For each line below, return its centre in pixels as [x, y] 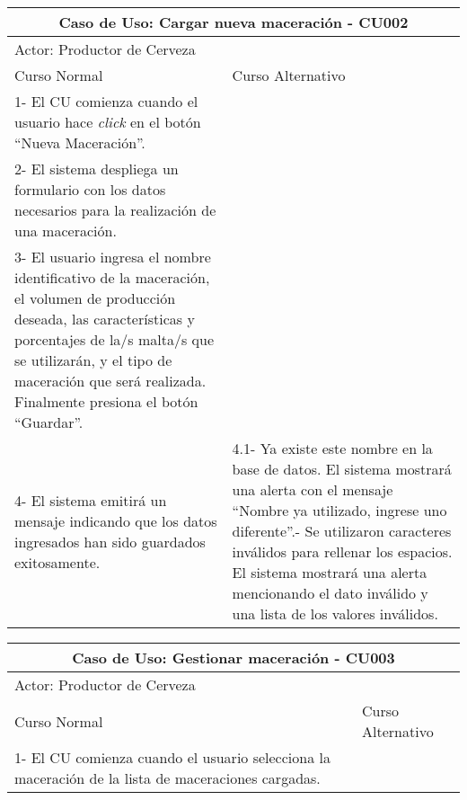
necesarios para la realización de [115, 210]
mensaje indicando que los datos [116, 520]
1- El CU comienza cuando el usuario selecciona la [172, 757]
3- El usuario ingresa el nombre [113, 257]
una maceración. [66, 231]
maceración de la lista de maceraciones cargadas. [167, 778]
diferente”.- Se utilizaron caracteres [342, 531]
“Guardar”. [49, 422]
